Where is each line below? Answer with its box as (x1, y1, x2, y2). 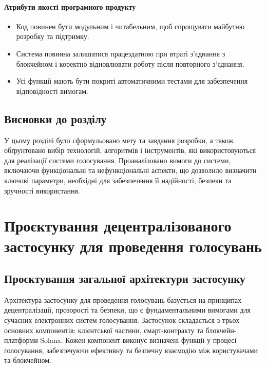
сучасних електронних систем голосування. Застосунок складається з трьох (4, 315, 240, 325)
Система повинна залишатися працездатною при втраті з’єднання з (16, 48, 225, 59)
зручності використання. (4, 185, 80, 196)
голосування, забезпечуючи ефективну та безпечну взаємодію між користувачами (4, 344, 258, 355)
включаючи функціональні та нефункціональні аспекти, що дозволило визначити (4, 165, 257, 176)
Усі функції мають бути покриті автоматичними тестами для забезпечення (16, 75, 248, 86)
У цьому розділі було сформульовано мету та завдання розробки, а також (4, 134, 234, 145)
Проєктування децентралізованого (4, 215, 232, 236)
